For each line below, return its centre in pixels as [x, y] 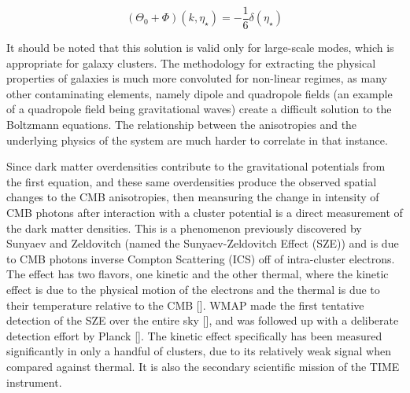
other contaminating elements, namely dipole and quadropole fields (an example [199, 93]
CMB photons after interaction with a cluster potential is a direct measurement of [205, 212]
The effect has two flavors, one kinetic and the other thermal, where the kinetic [198, 274]
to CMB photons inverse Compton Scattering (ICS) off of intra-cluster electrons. [201, 258]
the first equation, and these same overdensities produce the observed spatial [192, 181]
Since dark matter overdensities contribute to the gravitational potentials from [196, 166]
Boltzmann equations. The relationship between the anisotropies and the [182, 125]
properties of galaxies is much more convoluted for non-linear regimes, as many [197, 78]
